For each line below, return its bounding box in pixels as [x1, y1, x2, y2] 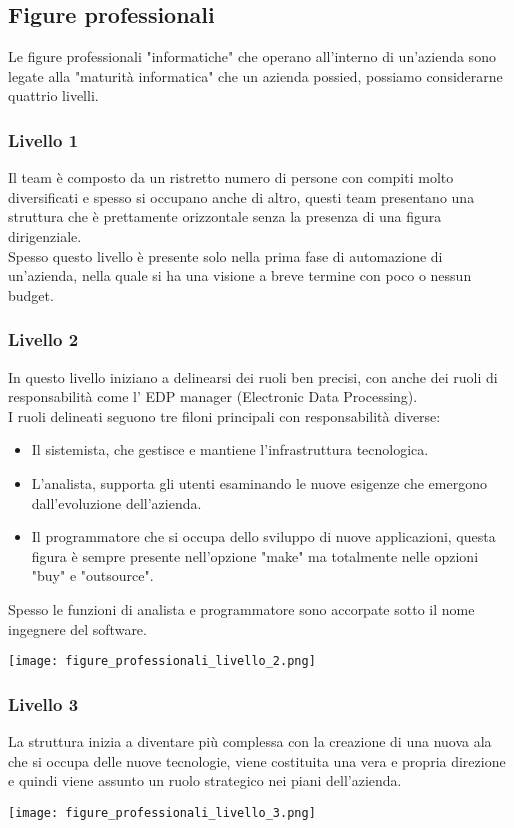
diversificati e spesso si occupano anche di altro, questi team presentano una [8, 186, 475, 207]
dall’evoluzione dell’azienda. [31, 492, 202, 513]
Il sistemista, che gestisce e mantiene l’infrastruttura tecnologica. [31, 439, 429, 460]
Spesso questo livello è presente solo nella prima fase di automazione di [8, 245, 443, 266]
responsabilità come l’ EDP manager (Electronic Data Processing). [8, 386, 418, 407]
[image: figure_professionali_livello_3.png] [8, 805, 316, 820]
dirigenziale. [8, 225, 82, 246]
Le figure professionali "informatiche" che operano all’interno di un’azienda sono [8, 46, 496, 67]
